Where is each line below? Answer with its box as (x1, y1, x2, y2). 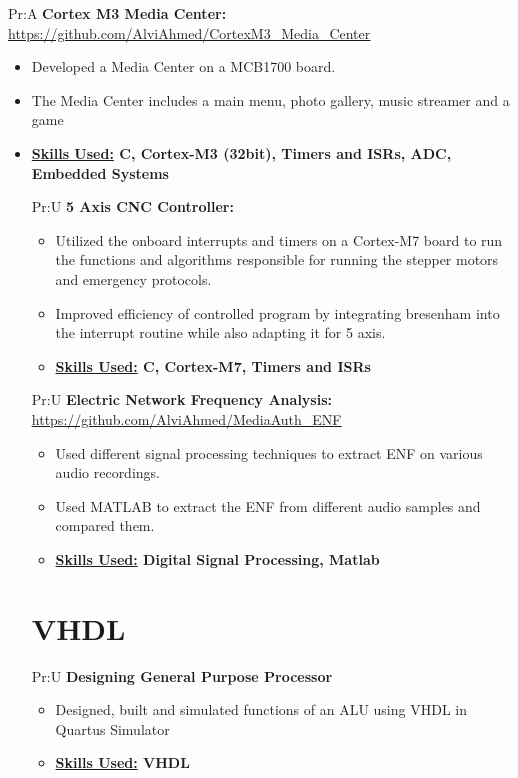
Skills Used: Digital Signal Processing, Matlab (55, 548, 380, 569)
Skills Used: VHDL (55, 752, 190, 773)
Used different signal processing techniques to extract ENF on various (55, 442, 483, 463)
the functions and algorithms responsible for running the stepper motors (55, 249, 499, 270)
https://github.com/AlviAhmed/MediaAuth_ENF (31, 408, 342, 429)
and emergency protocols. (55, 268, 212, 289)
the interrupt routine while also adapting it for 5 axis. (55, 322, 386, 343)
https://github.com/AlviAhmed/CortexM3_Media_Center (8, 22, 371, 43)
